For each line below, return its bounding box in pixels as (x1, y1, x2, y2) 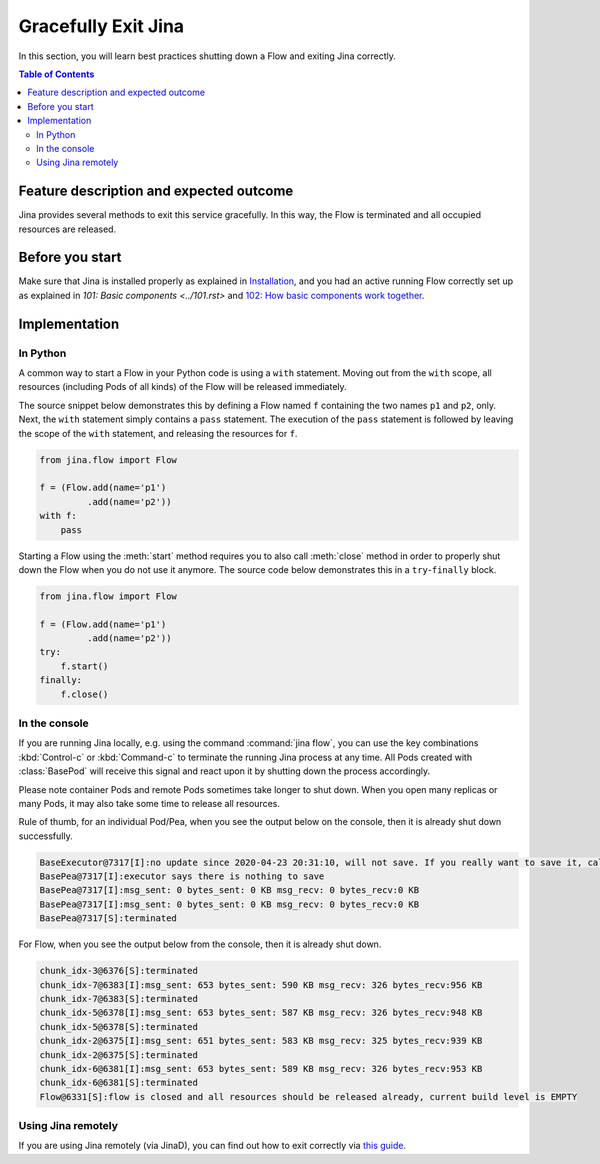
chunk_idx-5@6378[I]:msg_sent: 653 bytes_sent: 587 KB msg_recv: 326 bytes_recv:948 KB (39, 1007, 483, 1019)
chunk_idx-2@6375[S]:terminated (39, 1049, 199, 1060)
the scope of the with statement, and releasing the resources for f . (18, 427, 298, 439)
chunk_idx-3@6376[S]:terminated (39, 965, 199, 977)
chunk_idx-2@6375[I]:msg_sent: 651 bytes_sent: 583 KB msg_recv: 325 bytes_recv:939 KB (39, 1035, 483, 1047)
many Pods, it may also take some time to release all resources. (18, 797, 280, 809)
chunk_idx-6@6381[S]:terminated (39, 1077, 199, 1089)
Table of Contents (18, 68, 95, 80)
